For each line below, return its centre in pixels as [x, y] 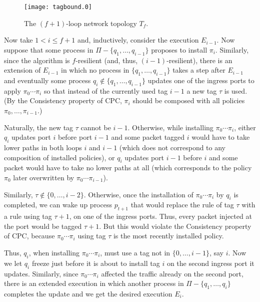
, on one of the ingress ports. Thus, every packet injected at [160, 216]
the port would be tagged [43, 226]
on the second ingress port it [210, 263]
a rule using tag [28, 216]
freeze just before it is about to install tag [96, 263]
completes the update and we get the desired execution [88, 293]
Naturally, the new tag [39, 127]
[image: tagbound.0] [58, 7]
